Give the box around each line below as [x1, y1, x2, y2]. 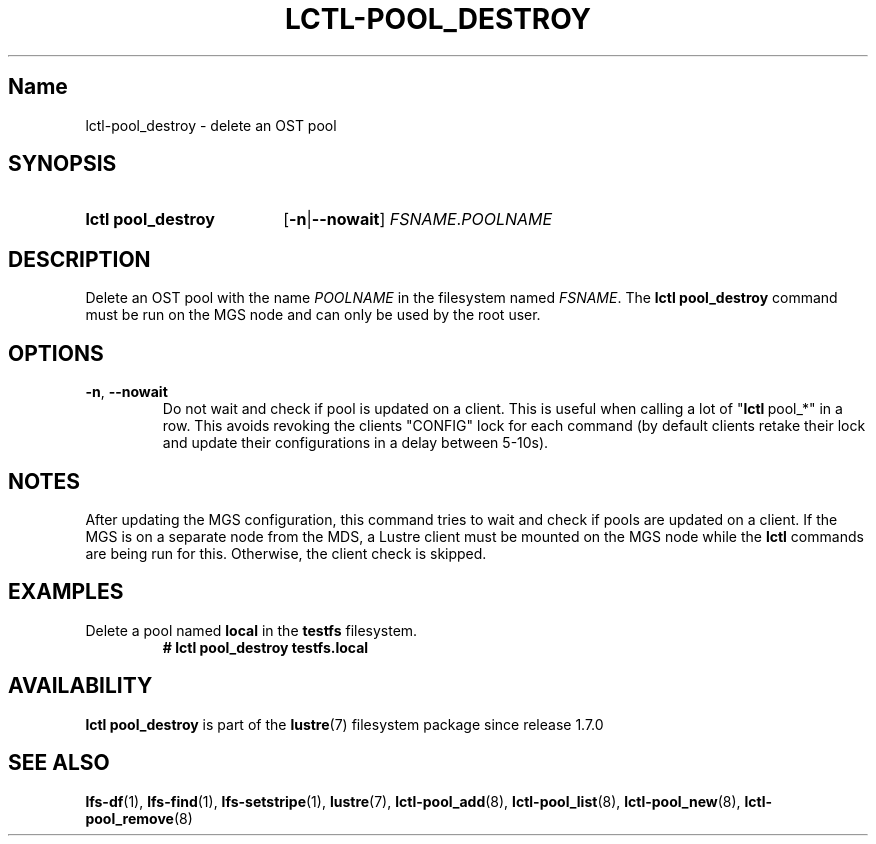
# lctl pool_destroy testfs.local [162, 638, 369, 656]
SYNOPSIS [8, 151, 117, 177]
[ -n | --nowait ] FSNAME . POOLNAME [283, 209, 553, 230]
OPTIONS [8, 340, 104, 366]
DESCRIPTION [8, 246, 151, 272]
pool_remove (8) [85, 809, 193, 827]
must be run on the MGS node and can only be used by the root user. [85, 306, 541, 324]
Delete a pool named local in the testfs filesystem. [85, 621, 418, 639]
